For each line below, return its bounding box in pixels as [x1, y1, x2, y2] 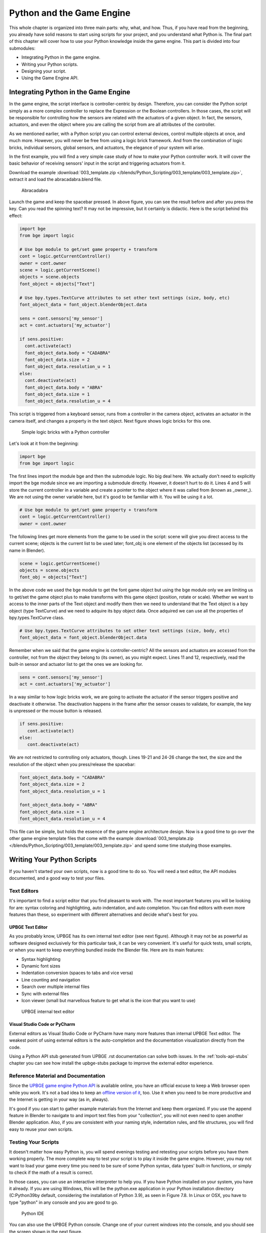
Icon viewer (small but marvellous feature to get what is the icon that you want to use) [21, 997, 196, 1003]
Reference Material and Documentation [9, 1073, 105, 1080]
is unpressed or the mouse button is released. [9, 708, 102, 714]
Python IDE [21, 1211, 44, 1217]
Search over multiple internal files [21, 984, 90, 990]
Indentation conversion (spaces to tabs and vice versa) [21, 970, 133, 976]
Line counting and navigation [21, 977, 81, 982]
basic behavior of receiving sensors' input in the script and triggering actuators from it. [9, 160, 186, 166]
